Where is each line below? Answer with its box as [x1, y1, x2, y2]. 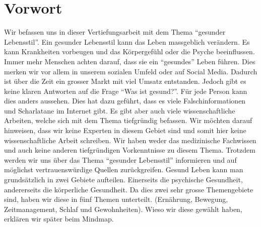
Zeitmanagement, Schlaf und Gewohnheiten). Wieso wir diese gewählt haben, [4, 203, 242, 214]
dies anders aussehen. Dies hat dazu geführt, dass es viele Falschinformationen [4, 95, 246, 106]
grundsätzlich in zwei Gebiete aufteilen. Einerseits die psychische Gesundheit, [4, 174, 243, 185]
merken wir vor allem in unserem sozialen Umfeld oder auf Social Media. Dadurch [4, 66, 257, 76]
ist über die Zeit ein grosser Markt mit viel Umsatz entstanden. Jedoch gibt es [4, 76, 246, 86]
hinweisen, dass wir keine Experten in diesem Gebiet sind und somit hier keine [4, 125, 246, 136]
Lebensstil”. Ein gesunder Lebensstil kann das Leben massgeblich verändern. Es [4, 36, 250, 47]
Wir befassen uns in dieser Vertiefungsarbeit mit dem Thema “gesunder [4, 27, 226, 37]
